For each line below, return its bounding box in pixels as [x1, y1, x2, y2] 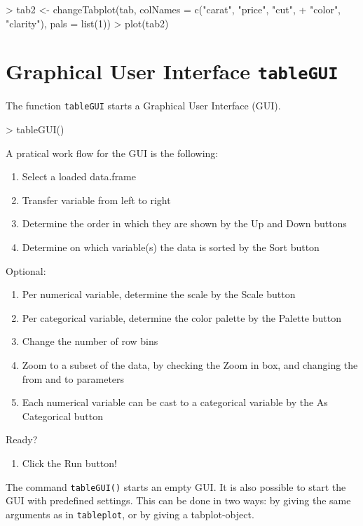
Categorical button [22, 408, 103, 423]
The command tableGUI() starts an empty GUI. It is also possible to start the [6, 479, 346, 494]
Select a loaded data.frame [22, 169, 137, 184]
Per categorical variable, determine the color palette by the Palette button [22, 310, 341, 325]
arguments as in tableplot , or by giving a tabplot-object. [6, 506, 254, 521]
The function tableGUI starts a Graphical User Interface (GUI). [6, 98, 281, 113]
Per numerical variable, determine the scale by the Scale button [22, 287, 296, 302]
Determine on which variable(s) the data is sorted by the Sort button [22, 240, 320, 255]
